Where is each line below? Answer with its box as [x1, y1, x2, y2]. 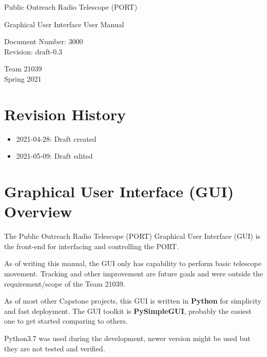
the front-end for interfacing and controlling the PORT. [4, 240, 179, 251]
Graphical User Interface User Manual [4, 18, 124, 29]
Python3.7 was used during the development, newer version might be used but [4, 332, 251, 343]
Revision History [4, 103, 126, 124]
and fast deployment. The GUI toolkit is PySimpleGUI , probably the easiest [4, 305, 252, 316]
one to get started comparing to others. [4, 315, 128, 326]
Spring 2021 [4, 73, 42, 84]
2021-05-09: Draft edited [16, 151, 93, 161]
